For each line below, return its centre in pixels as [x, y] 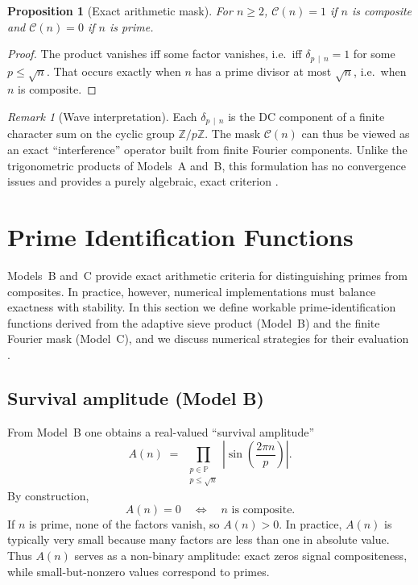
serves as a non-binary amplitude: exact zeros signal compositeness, [241, 555]
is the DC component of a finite [306, 116]
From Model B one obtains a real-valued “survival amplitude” [161, 431]
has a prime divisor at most [263, 71]
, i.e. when [380, 71]
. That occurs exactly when [114, 71]
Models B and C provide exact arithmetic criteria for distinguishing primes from [208, 275]
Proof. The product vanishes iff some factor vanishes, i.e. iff [155, 54]
